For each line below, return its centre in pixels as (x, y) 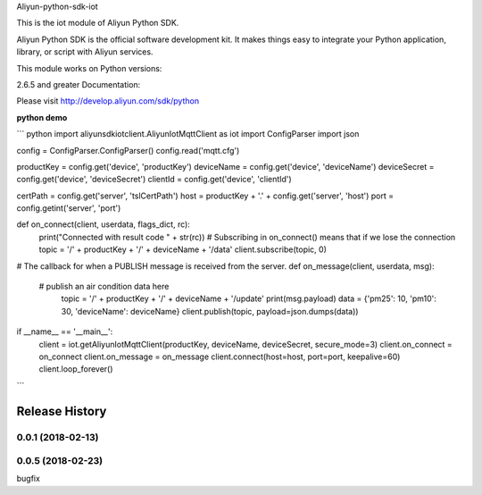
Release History (62, 411)
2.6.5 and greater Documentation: (79, 84)
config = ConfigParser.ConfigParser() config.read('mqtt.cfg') (128, 150)
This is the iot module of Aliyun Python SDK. (98, 23)
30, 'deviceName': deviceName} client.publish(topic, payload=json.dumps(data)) (210, 311)
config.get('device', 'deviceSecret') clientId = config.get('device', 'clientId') (154, 180)
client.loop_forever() (76, 369)
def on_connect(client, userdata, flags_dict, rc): (104, 224)
